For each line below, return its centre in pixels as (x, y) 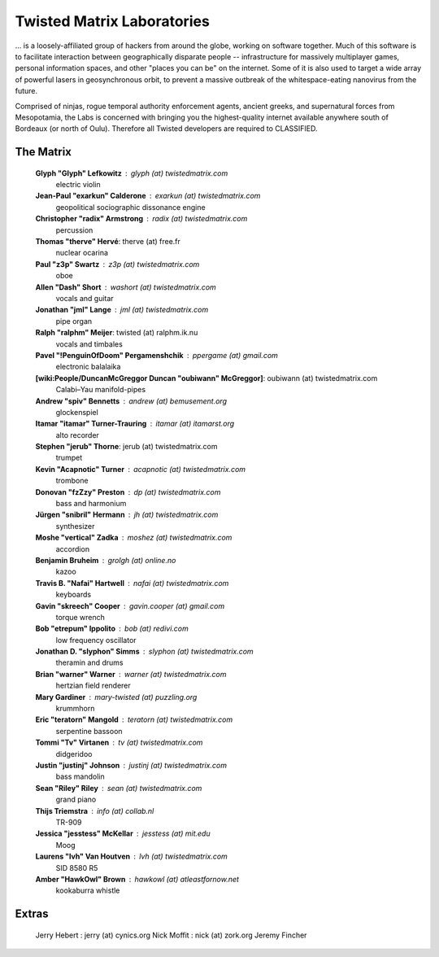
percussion (74, 230)
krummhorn (75, 709)
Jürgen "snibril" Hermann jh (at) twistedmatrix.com (127, 515)
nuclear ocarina (82, 253)
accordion (72, 548)
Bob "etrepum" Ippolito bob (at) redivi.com (112, 629)
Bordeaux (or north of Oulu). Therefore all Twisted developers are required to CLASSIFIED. (166, 129)
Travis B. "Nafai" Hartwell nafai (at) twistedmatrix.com (132, 583)
